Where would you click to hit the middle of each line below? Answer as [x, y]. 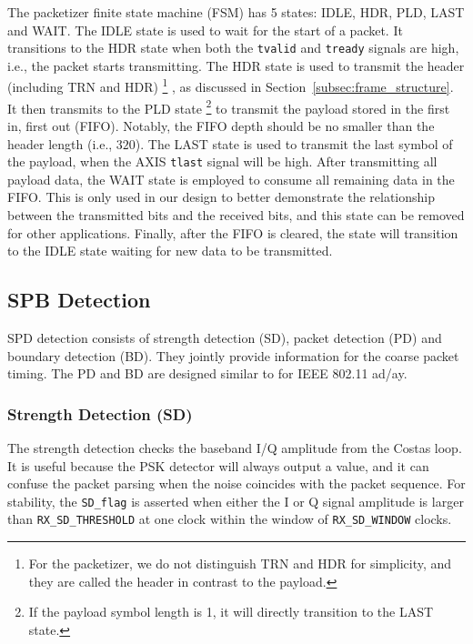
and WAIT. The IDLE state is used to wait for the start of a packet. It [205, 30]
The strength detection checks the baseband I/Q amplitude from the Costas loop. [235, 447]
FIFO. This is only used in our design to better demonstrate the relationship [221, 197]
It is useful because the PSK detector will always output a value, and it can [218, 465]
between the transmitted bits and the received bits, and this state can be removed [236, 214]
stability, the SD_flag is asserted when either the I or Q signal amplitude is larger [236, 501]
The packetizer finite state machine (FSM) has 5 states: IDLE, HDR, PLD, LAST [236, 12]
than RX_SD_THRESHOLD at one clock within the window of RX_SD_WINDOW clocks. [230, 519]
